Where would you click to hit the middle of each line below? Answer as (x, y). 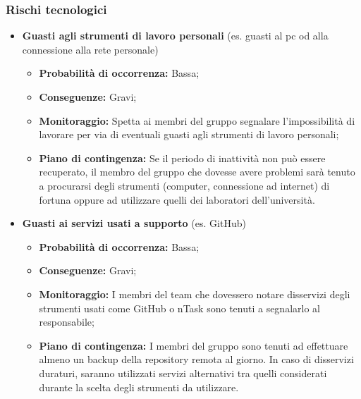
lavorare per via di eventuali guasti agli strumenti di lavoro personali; (189, 134)
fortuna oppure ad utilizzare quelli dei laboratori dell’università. (177, 199)
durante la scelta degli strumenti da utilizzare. (139, 387)
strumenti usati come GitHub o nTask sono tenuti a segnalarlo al (179, 308)
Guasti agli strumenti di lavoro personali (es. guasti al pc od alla (175, 36)
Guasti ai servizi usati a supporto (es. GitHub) (134, 223)
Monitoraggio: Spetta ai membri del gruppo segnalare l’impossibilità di (197, 120)
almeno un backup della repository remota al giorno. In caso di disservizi (196, 359)
